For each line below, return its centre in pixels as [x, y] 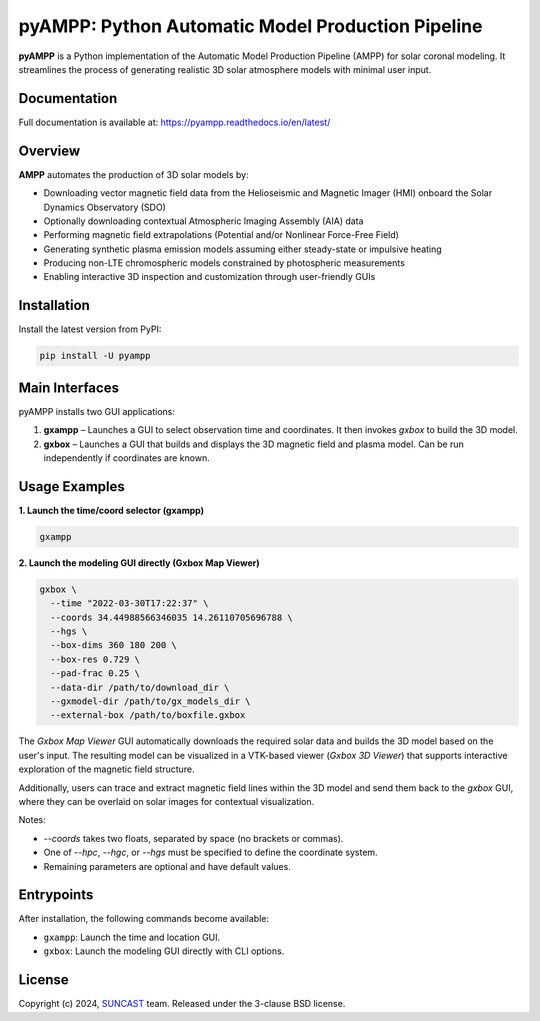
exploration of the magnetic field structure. [106, 769]
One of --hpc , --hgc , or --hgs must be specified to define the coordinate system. [211, 852]
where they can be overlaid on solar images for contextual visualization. [166, 801]
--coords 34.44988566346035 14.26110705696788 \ [172, 617]
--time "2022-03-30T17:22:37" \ [129, 603]
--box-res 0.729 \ [95, 659]
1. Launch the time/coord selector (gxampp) [111, 510]
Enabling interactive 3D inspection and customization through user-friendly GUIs [209, 277]
